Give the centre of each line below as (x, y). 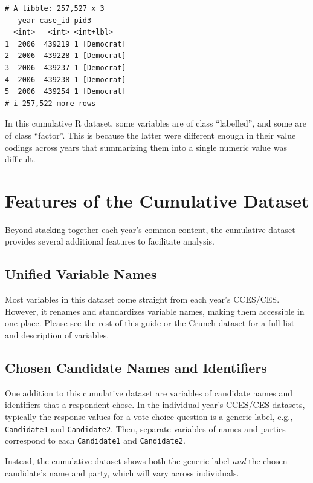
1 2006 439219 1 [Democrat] (66, 44)
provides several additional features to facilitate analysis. (110, 241)
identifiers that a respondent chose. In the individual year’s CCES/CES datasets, (155, 405)
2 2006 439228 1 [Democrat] (66, 56)
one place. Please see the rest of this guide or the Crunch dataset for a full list (150, 323)
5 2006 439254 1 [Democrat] (66, 92)
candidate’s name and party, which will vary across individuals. (122, 472)
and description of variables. (57, 335)
